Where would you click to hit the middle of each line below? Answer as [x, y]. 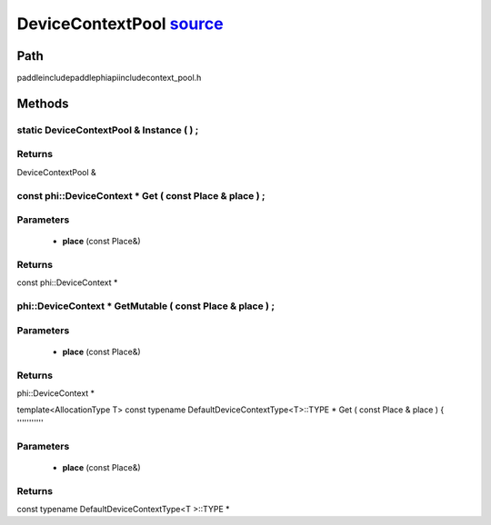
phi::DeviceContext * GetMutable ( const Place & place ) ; [146, 306]
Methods [43, 103]
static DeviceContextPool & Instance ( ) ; [108, 130]
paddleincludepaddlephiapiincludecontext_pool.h [109, 78]
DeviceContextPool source [120, 24]
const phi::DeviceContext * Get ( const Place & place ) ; [141, 195]
